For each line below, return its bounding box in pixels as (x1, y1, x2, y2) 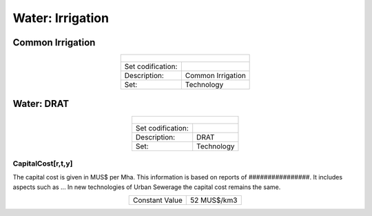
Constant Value (132, 195, 183, 205)
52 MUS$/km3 (189, 195, 238, 205)
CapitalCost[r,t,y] (12, 159, 73, 168)
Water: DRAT (12, 98, 70, 110)
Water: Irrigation (12, 10, 110, 26)
